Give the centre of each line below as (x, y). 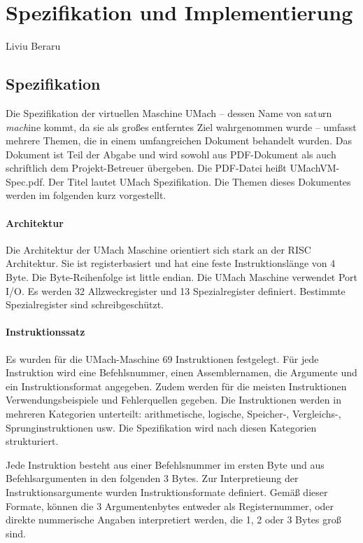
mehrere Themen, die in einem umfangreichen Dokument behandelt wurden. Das (179, 140)
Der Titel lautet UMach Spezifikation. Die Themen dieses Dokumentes (200, 181)
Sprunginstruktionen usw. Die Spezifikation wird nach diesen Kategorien (161, 427)
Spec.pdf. (26, 181)
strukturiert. (32, 441)
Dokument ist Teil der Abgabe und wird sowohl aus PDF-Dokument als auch (171, 154)
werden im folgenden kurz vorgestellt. (86, 195)
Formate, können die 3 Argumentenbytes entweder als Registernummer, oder (170, 506)
